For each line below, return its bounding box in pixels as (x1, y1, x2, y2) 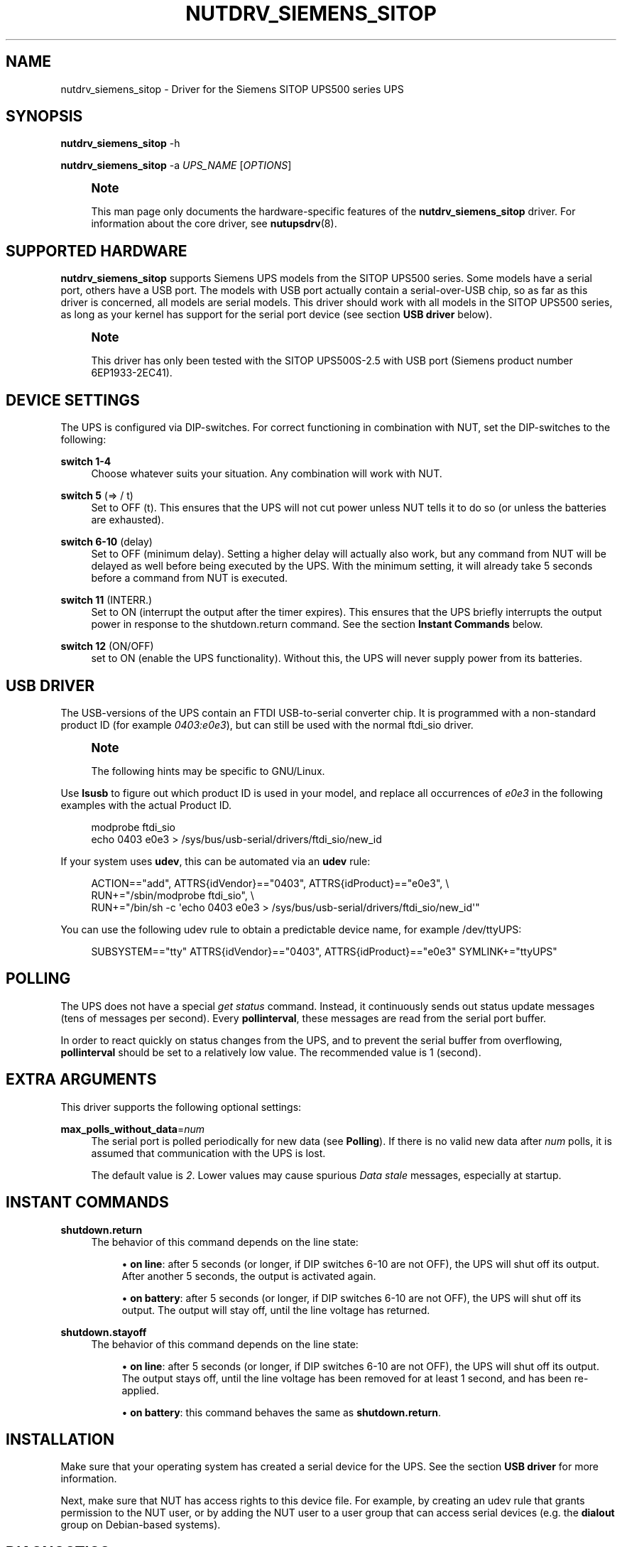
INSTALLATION (6, 1430, 114, 1448)
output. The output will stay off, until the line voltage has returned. (121, 1303, 430, 1316)
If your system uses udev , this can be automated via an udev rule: (60, 854, 371, 867)
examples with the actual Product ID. (60, 798, 231, 811)
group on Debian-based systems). (60, 1519, 221, 1531)
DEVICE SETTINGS (6, 391, 140, 409)
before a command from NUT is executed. (91, 572, 288, 585)
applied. (121, 1384, 159, 1396)
